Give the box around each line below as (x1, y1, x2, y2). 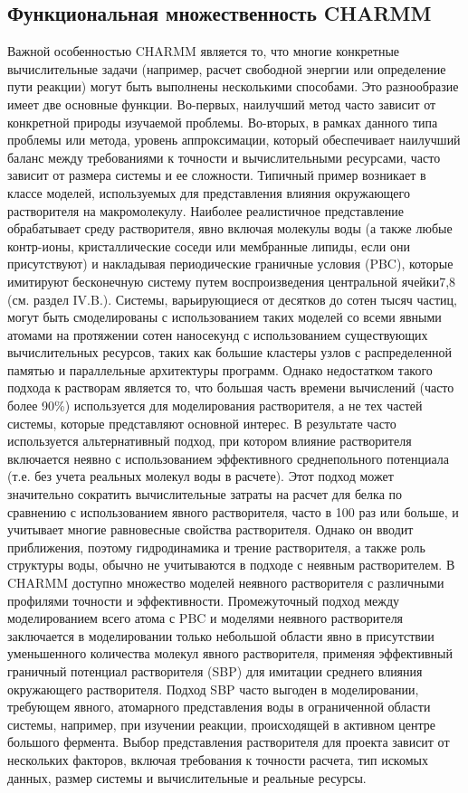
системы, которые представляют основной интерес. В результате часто (7, 413, 396, 432)
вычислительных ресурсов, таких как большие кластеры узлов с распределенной (7, 343, 452, 362)
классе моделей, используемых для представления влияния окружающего (7, 183, 410, 202)
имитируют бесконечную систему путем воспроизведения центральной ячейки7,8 (7, 271, 456, 290)
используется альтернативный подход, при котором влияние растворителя (7, 431, 412, 450)
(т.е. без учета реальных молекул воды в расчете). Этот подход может (7, 467, 394, 486)
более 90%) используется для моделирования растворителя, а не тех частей (7, 396, 423, 415)
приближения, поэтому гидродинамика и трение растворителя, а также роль (7, 537, 425, 556)
